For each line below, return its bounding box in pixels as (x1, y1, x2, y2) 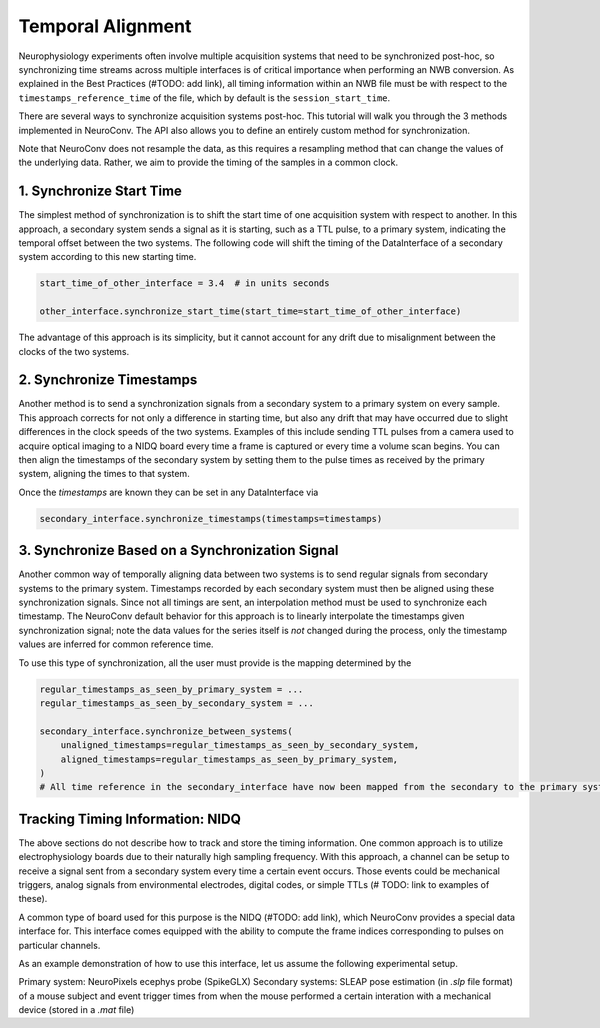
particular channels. (18, 939, 101, 951)
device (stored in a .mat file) (18, 1004, 135, 1016)
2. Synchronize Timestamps (18, 371, 198, 389)
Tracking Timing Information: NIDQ (18, 810, 242, 827)
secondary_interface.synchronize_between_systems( (39, 725, 294, 737)
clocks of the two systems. (18, 345, 130, 357)
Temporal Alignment (18, 15, 192, 37)
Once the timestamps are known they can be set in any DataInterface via (18, 486, 319, 498)
